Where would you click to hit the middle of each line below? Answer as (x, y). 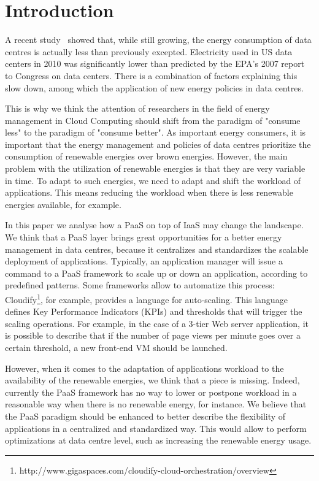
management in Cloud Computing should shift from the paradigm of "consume (153, 120)
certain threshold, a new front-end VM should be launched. (116, 348)
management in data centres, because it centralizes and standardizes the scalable (157, 249)
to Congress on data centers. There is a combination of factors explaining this (151, 75)
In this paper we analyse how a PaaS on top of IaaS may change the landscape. (154, 225)
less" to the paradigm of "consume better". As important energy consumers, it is (156, 132)
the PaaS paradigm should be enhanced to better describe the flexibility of (145, 416)
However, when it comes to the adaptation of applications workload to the (144, 368)
